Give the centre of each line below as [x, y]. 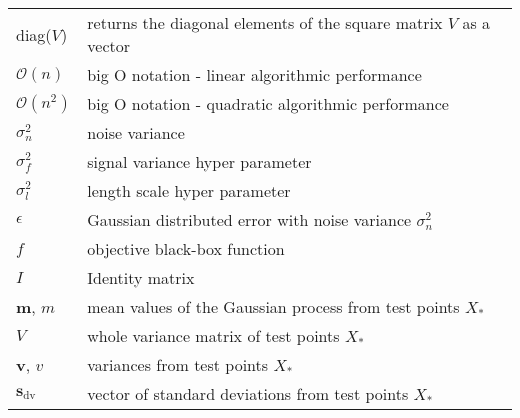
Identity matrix [141, 277]
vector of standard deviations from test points [248, 393]
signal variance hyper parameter [199, 161]
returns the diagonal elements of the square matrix [265, 22]
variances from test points [178, 364]
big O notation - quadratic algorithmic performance [268, 103]
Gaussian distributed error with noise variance [249, 219]
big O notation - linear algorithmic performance [254, 74]
